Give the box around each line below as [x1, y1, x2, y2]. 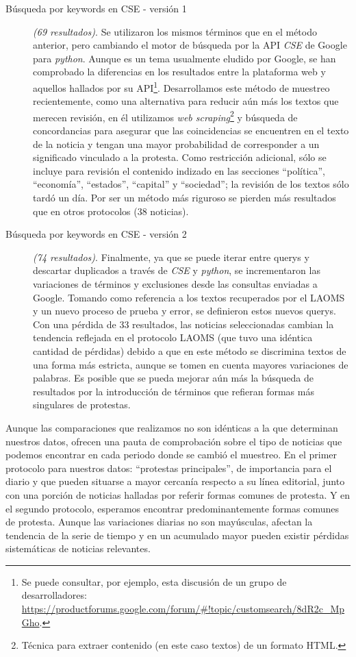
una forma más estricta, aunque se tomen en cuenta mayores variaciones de [33, 357, 348, 371]
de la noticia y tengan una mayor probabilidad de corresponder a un [33, 136, 320, 151]
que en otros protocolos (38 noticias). [33, 203, 189, 218]
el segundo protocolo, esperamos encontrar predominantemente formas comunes [5, 501, 340, 515]
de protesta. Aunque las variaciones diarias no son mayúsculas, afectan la [5, 515, 313, 529]
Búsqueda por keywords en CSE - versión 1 [5, 1, 187, 15]
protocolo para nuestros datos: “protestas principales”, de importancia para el [5, 460, 332, 475]
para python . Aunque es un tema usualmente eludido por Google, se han [33, 51, 336, 65]
